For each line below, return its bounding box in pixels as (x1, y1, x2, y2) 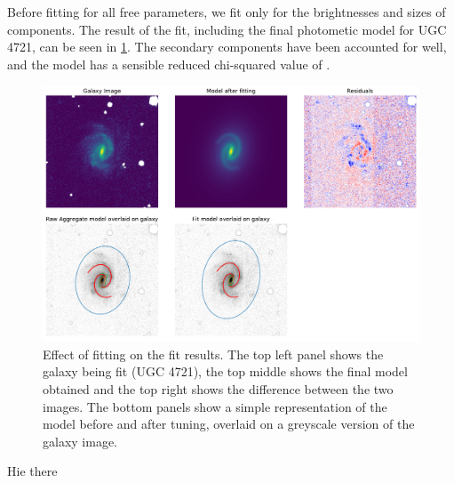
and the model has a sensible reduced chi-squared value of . (7, 54, 331, 73)
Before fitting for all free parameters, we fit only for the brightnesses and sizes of (7, 3, 446, 20)
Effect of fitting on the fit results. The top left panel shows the (43, 344, 384, 363)
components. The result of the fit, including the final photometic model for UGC (7, 20, 447, 38)
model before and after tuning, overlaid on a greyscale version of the (43, 415, 415, 433)
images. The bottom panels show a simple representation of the (43, 397, 387, 415)
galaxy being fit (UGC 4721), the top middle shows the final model (43, 362, 408, 381)
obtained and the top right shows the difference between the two (43, 379, 394, 398)
